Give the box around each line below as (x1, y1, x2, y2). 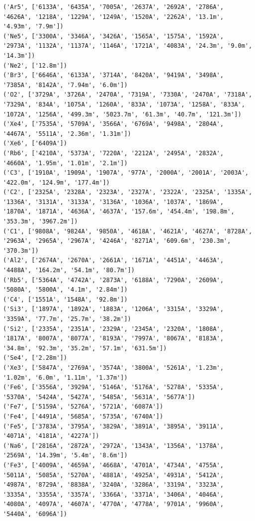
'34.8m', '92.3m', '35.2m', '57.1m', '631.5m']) (3, 344, 167, 352)
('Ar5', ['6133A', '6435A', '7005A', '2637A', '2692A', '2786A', (3, 3, 224, 10)
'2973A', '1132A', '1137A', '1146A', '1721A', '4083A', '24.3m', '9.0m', (3, 42, 253, 50)
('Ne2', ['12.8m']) (3, 62, 67, 69)
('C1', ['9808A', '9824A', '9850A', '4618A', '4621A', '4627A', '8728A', (3, 227, 253, 235)
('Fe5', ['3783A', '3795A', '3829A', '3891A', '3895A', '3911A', (3, 422, 224, 430)
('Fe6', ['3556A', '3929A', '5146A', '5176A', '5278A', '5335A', (3, 384, 224, 391)
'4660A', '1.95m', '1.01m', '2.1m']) (3, 159, 128, 167)
